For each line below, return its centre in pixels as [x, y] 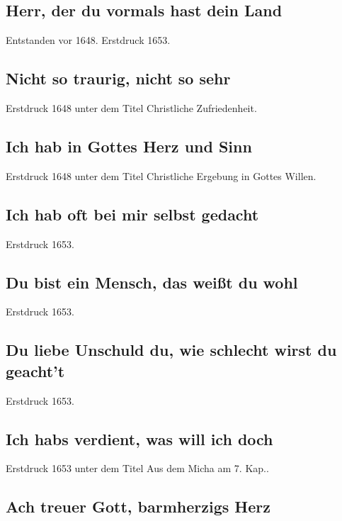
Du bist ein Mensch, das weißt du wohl [152, 282]
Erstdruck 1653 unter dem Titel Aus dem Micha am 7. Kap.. [137, 468]
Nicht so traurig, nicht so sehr [118, 78]
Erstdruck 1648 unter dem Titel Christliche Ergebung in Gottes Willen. [161, 175]
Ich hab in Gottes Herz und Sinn [129, 146]
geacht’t [35, 370]
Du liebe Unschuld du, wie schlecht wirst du [171, 350]
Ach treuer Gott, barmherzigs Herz [138, 506]
